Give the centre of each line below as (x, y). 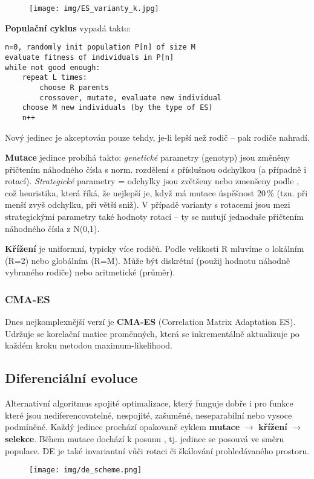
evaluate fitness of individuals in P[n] (90, 57)
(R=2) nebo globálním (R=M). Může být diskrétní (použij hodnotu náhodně (148, 260)
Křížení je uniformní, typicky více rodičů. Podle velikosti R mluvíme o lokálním (155, 249)
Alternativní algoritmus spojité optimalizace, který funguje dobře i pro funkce (149, 403)
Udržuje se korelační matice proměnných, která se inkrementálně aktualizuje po (152, 333)
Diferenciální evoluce (71, 378)
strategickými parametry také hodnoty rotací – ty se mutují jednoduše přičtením (154, 217)
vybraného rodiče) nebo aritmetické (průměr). (90, 272)
